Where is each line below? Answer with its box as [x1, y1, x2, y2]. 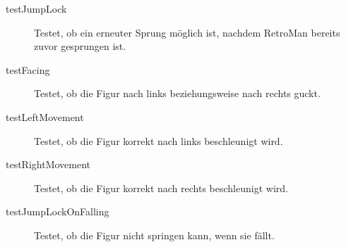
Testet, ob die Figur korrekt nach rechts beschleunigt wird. [34, 180, 288, 195]
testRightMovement [6, 157, 91, 172]
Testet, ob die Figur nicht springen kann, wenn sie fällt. [34, 227, 275, 242]
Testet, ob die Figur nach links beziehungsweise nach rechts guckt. [34, 86, 321, 101]
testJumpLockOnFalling [6, 204, 109, 219]
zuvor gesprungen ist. [34, 39, 126, 53]
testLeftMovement [6, 109, 84, 124]
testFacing [6, 62, 50, 77]
